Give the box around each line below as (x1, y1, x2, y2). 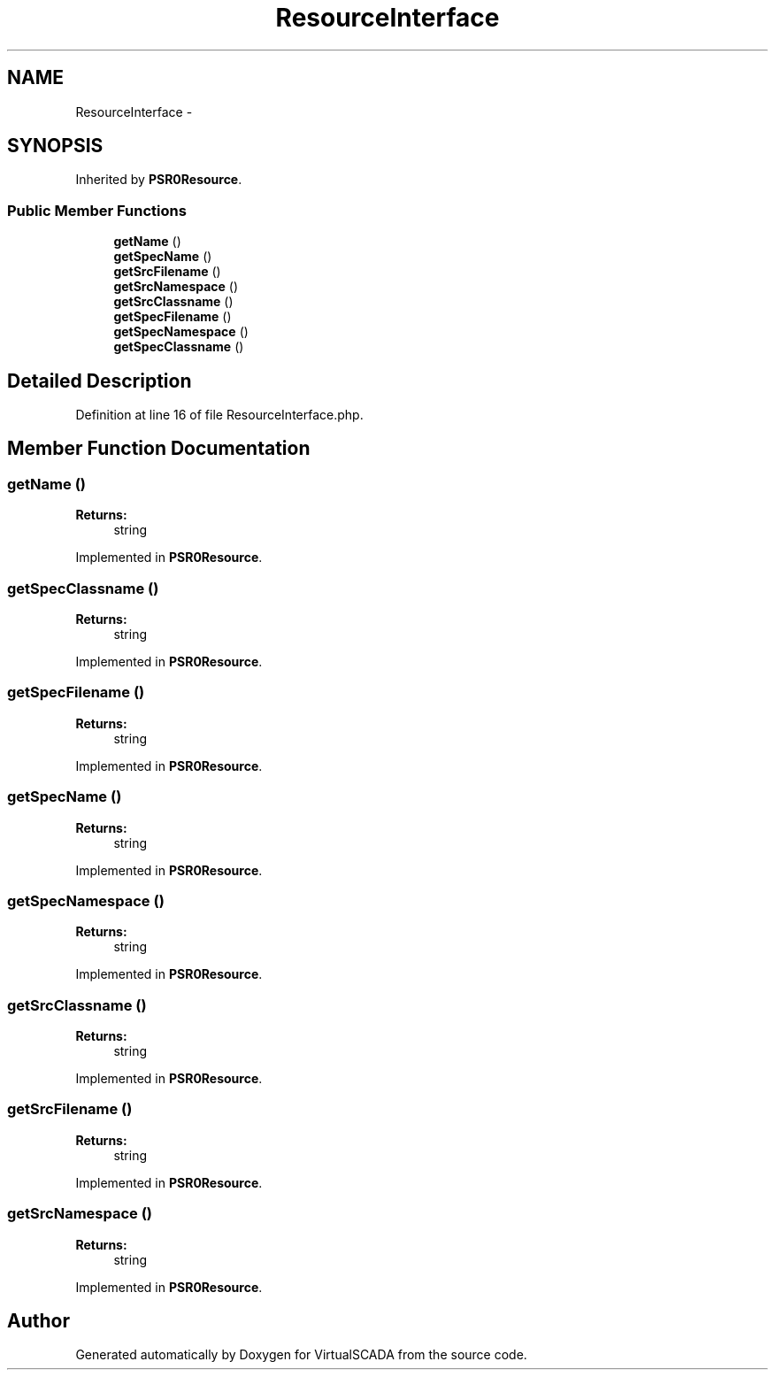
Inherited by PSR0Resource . (75, 172, 242, 188)
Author (7, 1309, 70, 1332)
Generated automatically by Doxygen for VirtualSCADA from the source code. (75, 1347, 527, 1363)
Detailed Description (7, 369, 192, 392)
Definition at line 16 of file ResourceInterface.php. (75, 407, 364, 423)
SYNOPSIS (7, 135, 104, 158)
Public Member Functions (7, 201, 187, 219)
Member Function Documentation (7, 437, 311, 460)
